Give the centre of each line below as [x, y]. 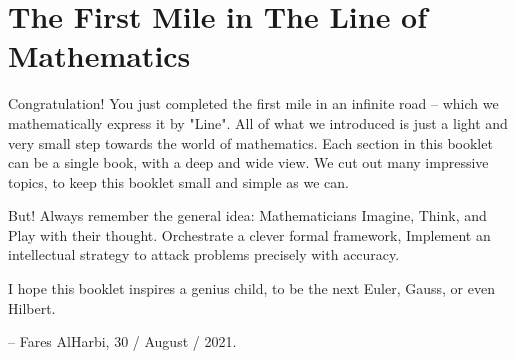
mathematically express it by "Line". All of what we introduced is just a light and [258, 122]
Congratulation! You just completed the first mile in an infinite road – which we [253, 103]
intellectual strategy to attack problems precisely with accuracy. [204, 254]
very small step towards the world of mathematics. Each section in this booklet [250, 142]
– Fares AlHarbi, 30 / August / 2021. [122, 341]
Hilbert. [32, 307]
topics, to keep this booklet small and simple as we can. [179, 181]
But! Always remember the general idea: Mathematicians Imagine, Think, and [247, 215]
